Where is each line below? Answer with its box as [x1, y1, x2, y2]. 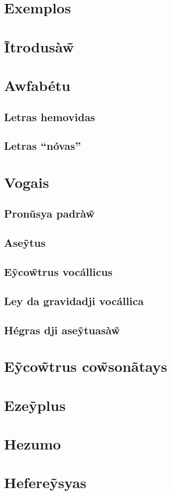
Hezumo [4, 433, 61, 453]
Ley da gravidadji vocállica [4, 293, 144, 308]
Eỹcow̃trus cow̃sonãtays [4, 356, 168, 376]
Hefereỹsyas [4, 472, 86, 493]
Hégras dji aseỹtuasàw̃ [4, 322, 120, 337]
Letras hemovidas [4, 109, 95, 124]
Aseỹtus [4, 235, 45, 250]
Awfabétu [4, 75, 71, 95]
